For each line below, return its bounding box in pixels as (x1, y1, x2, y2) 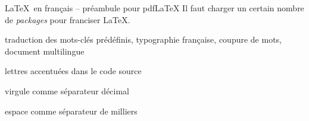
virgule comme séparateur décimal (5, 84, 130, 97)
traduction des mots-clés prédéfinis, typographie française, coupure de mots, (5, 33, 282, 46)
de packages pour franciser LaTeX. (5, 13, 130, 26)
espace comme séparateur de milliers (5, 104, 138, 117)
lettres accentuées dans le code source (5, 65, 142, 77)
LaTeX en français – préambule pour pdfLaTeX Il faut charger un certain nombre (5, 2, 304, 14)
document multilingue (5, 44, 85, 57)
